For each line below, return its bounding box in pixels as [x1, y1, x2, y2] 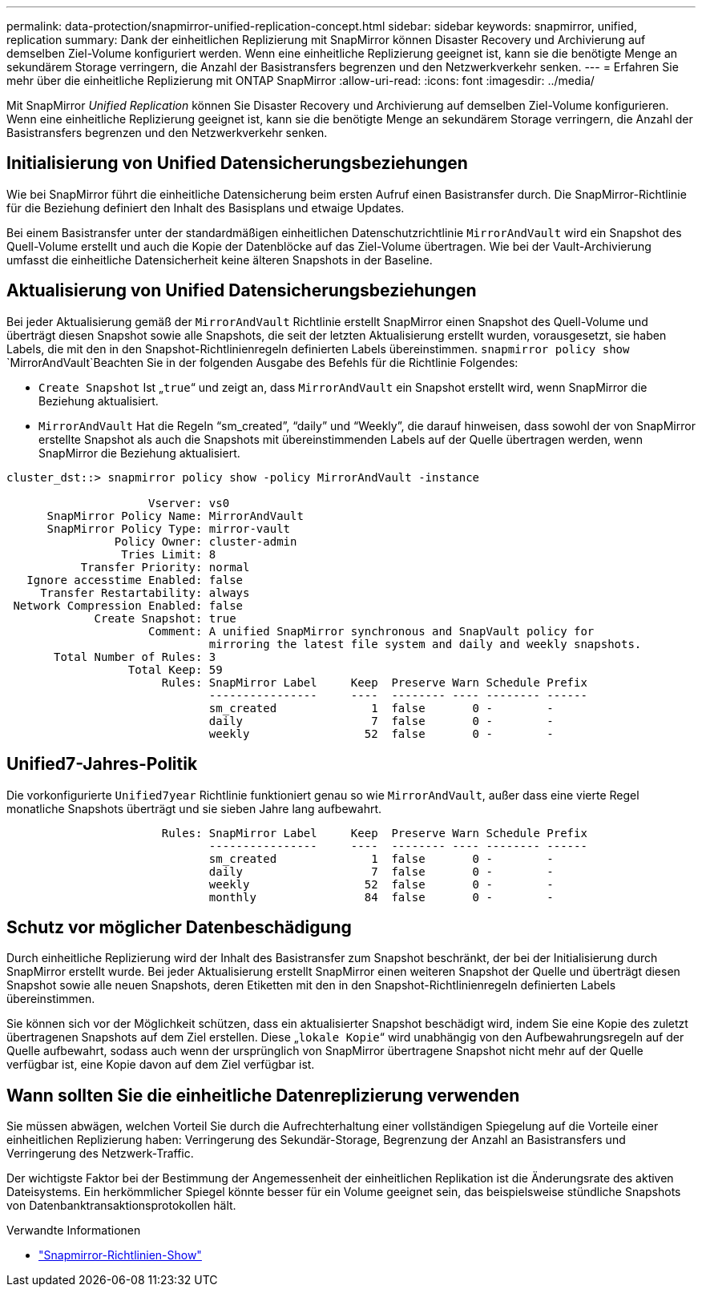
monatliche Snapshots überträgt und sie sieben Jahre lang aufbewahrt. [6, 801, 382, 816]
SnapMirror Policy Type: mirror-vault [46, 522, 291, 535]
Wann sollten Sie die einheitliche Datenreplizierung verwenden [6, 1085, 520, 1106]
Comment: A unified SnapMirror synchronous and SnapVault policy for [148, 624, 595, 638]
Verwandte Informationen [6, 1223, 141, 1238]
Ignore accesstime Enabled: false [26, 573, 244, 586]
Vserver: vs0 [148, 496, 230, 510]
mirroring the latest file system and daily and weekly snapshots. [208, 637, 642, 651]
